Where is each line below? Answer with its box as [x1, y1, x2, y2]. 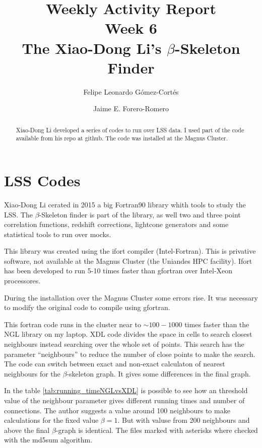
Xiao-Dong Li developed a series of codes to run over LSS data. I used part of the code [16, 125, 244, 134]
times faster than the [184, 319, 249, 329]
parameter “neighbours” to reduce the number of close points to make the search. [4, 348, 255, 359]
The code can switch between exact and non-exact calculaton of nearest [4, 358, 225, 369]
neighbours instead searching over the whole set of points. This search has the [4, 339, 244, 349]
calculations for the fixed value [4, 415, 99, 425]
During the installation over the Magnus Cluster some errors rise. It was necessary [4, 292, 258, 303]
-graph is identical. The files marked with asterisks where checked [55, 424, 258, 435]
